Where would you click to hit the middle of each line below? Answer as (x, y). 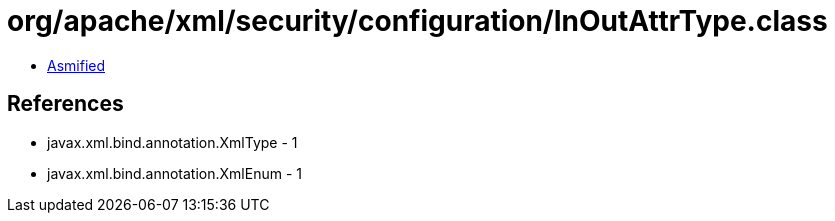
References (65, 104)
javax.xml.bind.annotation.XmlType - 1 (172, 142)
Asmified (76, 65)
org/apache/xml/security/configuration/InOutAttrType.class (417, 21)
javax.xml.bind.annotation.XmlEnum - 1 (174, 173)
